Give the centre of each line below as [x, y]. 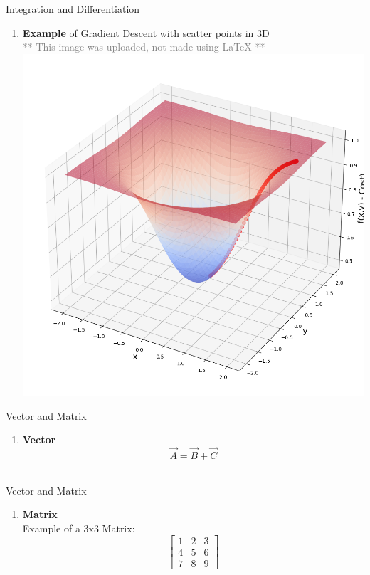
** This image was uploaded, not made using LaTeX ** [144, 47]
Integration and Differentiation [73, 9]
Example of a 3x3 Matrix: [79, 528]
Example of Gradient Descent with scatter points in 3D [146, 32]
